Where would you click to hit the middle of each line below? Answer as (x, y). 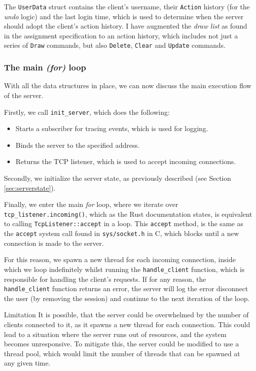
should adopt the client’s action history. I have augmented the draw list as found (126, 26)
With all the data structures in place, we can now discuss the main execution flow (128, 85)
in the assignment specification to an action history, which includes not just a (121, 35)
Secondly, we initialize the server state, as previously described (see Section (118, 178)
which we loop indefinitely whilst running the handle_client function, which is (124, 269)
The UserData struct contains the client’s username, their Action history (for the (127, 6)
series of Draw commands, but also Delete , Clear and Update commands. (115, 45)
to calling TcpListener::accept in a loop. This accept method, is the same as (124, 223)
